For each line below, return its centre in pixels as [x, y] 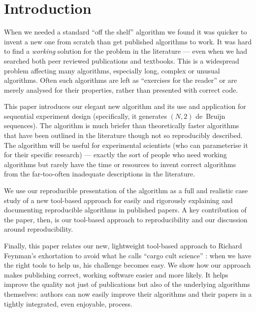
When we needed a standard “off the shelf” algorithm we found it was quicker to [126, 32]
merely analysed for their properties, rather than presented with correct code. [121, 89]
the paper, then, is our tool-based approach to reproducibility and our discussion [126, 219]
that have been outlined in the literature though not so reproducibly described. [123, 135]
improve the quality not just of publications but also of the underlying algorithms [127, 284]
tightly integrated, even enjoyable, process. [68, 303]
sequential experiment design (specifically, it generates [85, 116]
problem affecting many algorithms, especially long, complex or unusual [112, 70]
